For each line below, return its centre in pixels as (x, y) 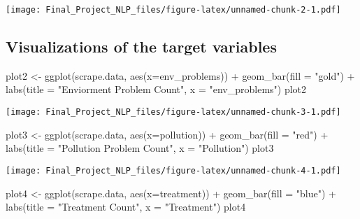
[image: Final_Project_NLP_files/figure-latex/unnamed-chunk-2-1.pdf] (173, 10)
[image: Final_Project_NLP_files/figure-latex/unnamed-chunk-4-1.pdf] (173, 170)
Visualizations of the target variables (141, 47)
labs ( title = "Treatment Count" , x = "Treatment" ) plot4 (126, 207)
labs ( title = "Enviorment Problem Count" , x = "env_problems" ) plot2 (156, 89)
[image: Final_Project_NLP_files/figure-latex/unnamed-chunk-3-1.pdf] (173, 112)
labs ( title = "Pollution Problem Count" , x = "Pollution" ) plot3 (140, 148)
